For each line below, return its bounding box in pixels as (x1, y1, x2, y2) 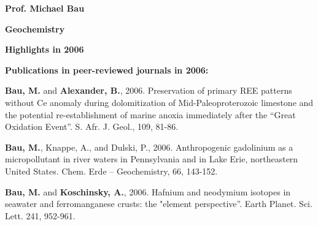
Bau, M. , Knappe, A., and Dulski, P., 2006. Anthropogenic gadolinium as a (5, 140, 293, 153)
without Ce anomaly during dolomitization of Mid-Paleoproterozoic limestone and (5, 96, 314, 108)
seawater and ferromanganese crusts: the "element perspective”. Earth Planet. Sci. (5, 197, 312, 210)
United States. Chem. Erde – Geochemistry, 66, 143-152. (5, 164, 218, 177)
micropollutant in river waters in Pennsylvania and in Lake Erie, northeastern (5, 153, 298, 165)
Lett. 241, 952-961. (5, 209, 76, 222)
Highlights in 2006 (5, 43, 84, 56)
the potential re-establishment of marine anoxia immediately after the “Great (5, 108, 296, 121)
